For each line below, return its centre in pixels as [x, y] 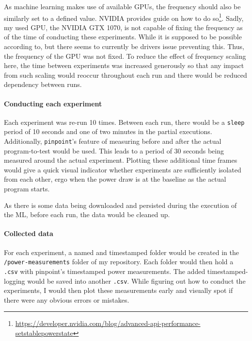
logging [15, 281]
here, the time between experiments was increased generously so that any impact [124, 65]
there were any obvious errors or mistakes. [67, 299]
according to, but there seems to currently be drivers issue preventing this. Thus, [124, 46]
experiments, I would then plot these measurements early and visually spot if [118, 290]
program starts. [27, 189]
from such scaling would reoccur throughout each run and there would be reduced [126, 75]
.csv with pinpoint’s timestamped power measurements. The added [105, 271]
